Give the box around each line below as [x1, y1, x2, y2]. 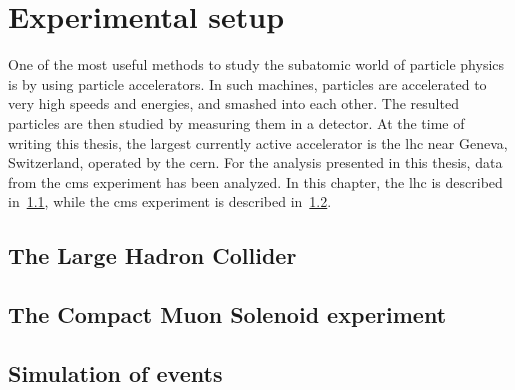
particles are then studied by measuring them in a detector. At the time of [8, 112, 465, 133]
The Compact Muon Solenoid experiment [8, 299, 447, 330]
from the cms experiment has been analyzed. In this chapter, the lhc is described [8, 171, 503, 192]
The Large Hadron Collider [8, 240, 297, 271]
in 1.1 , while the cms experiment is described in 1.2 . [8, 191, 332, 212]
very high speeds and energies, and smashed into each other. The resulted [8, 93, 459, 114]
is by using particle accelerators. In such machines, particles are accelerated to [8, 73, 487, 94]
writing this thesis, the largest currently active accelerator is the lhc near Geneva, [8, 132, 508, 153]
